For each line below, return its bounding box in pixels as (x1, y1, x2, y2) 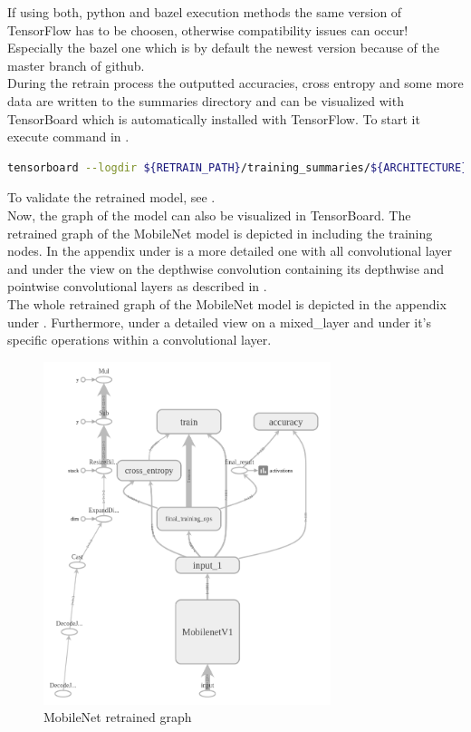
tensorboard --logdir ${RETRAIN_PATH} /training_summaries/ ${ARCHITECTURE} (7, 161, 468, 174)
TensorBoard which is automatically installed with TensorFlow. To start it (7, 109, 420, 128)
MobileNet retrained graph (43, 708, 192, 727)
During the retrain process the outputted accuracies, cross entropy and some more (7, 73, 464, 93)
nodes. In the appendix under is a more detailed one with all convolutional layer (7, 241, 453, 260)
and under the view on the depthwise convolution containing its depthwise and (7, 259, 445, 278)
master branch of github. (7, 55, 145, 74)
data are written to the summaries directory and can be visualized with (7, 91, 404, 110)
